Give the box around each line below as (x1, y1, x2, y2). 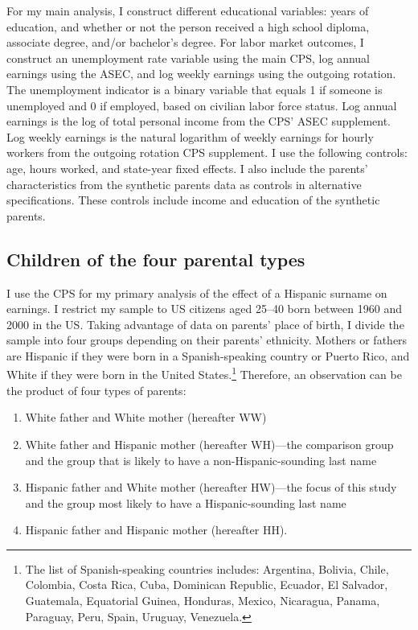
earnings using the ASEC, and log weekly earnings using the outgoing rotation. (6, 65, 396, 82)
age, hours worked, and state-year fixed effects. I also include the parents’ (6, 159, 368, 176)
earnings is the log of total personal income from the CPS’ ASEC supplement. (6, 113, 391, 130)
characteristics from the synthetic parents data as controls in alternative (6, 175, 362, 192)
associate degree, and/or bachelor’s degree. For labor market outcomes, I (6, 34, 364, 51)
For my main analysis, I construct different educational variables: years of (6, 2, 369, 19)
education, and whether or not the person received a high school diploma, (6, 18, 370, 35)
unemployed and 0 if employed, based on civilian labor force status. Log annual (6, 97, 397, 113)
